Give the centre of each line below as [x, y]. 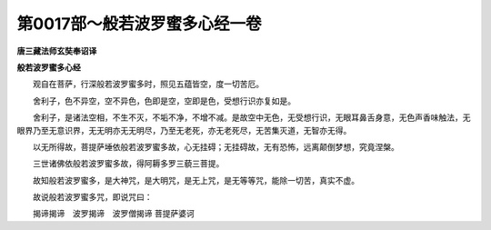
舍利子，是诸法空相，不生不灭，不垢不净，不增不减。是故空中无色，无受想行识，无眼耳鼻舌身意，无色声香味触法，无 [251, 117]
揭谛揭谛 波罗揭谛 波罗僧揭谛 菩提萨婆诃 [113, 214]
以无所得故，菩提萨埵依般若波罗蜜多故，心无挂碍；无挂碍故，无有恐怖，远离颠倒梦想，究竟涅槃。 [215, 146]
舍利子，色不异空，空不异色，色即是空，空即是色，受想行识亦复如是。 [164, 101]
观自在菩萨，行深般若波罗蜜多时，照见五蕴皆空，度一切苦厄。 [148, 84]
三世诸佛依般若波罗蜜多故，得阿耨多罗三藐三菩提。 [128, 164]
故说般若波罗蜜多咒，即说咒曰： [92, 197]
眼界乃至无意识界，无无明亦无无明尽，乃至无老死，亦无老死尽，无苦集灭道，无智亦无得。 [184, 130]
